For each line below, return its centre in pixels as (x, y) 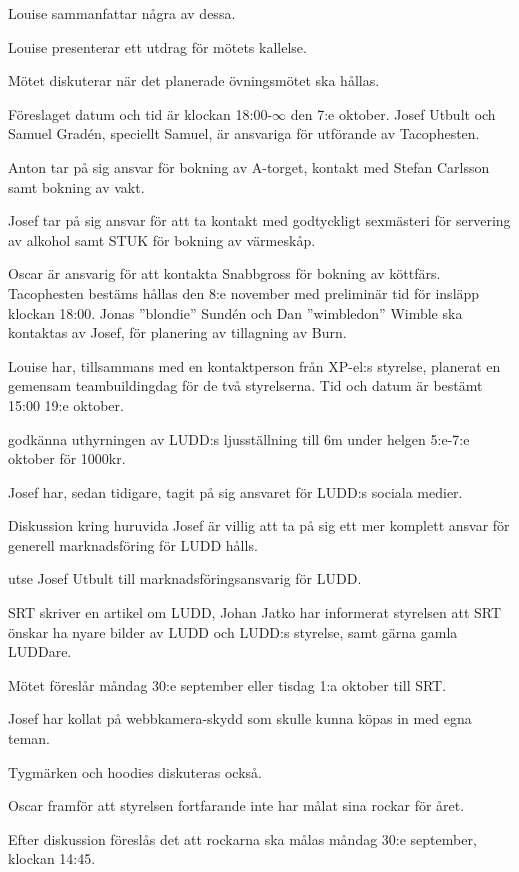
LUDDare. (40, 651)
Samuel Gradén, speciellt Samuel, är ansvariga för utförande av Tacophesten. (244, 133)
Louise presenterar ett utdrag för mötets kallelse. (157, 46)
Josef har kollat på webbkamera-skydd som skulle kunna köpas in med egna (240, 718)
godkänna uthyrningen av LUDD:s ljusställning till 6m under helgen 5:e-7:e (239, 438)
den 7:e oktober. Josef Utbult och (393, 113)
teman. (29, 738)
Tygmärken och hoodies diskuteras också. (135, 771)
